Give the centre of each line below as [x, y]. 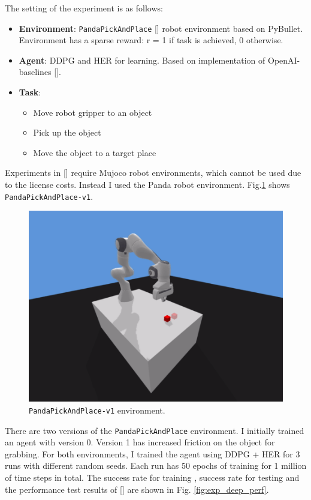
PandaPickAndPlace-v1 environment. [97, 410]
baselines [35, 72]
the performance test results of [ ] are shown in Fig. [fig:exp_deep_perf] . [137, 489]
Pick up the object [67, 132]
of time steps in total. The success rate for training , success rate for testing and [152, 477]
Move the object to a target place [95, 152]
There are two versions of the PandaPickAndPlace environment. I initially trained [155, 430]
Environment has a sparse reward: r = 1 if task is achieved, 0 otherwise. [151, 40]
